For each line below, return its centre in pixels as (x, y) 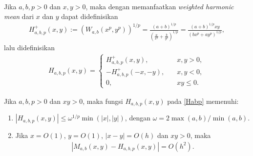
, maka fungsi (103, 101)
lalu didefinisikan (29, 47)
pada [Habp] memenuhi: (203, 101)
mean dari (19, 16)
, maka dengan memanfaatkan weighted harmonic (160, 6)
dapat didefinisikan (90, 16)
